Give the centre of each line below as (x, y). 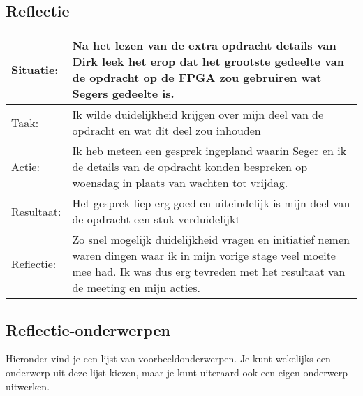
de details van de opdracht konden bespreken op (190, 167)
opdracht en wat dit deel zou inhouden (166, 131)
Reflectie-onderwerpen (88, 329)
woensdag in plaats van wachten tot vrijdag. (180, 183)
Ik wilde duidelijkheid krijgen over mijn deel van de (198, 115)
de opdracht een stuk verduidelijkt (156, 219)
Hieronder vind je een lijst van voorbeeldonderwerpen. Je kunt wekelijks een (168, 359)
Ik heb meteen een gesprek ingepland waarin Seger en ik (209, 151)
